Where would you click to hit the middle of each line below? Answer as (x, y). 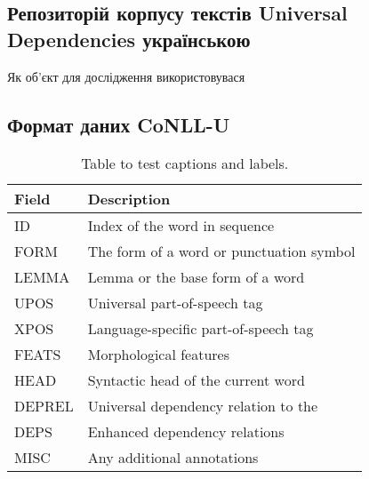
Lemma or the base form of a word (196, 277)
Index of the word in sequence (181, 226)
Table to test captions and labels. (185, 164)
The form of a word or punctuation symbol (221, 251)
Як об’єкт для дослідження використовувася (126, 76)
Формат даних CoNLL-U (119, 124)
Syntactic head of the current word (196, 380)
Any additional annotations (173, 458)
